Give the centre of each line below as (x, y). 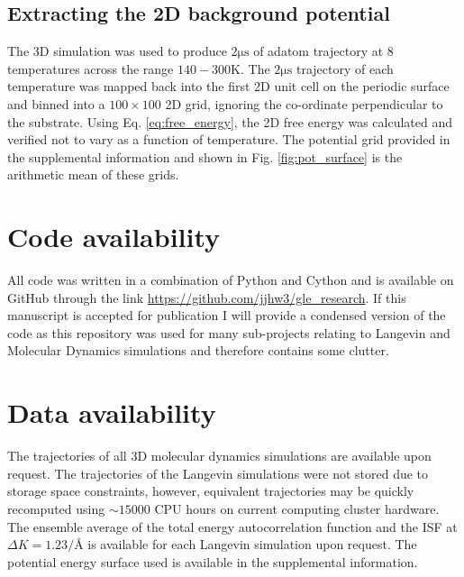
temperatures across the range (91, 68)
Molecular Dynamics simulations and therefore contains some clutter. (198, 350)
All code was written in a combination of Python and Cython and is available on (231, 280)
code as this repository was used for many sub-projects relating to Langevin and (229, 332)
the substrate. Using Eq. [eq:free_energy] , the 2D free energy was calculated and (230, 121)
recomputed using (56, 508)
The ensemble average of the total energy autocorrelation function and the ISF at (232, 526)
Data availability (112, 412)
